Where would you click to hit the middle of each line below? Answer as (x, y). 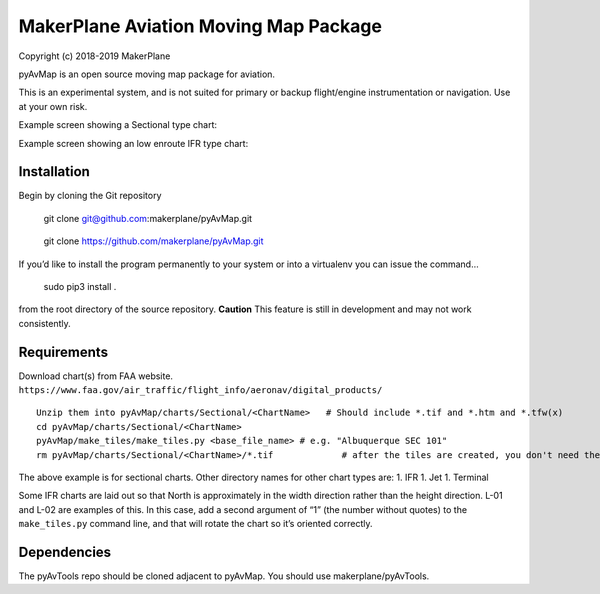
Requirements (63, 351)
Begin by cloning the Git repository (90, 196)
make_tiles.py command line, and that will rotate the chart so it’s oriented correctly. (196, 524)
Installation (54, 171)
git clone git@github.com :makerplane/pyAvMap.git (148, 218)
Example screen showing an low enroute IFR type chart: (133, 143)
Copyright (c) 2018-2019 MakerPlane (94, 56)
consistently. (45, 323)
